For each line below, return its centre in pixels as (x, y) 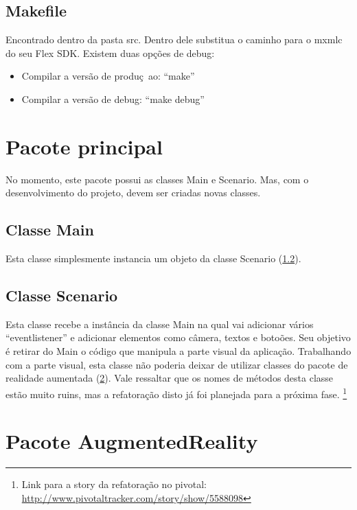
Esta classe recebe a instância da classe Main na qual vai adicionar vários (160, 324)
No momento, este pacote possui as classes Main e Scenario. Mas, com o (157, 179)
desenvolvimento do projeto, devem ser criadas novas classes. (133, 193)
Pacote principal (84, 146)
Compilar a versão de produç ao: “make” (108, 76)
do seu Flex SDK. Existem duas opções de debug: (110, 53)
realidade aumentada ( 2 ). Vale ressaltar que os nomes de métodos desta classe (170, 378)
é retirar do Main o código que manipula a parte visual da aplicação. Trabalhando (178, 351)
